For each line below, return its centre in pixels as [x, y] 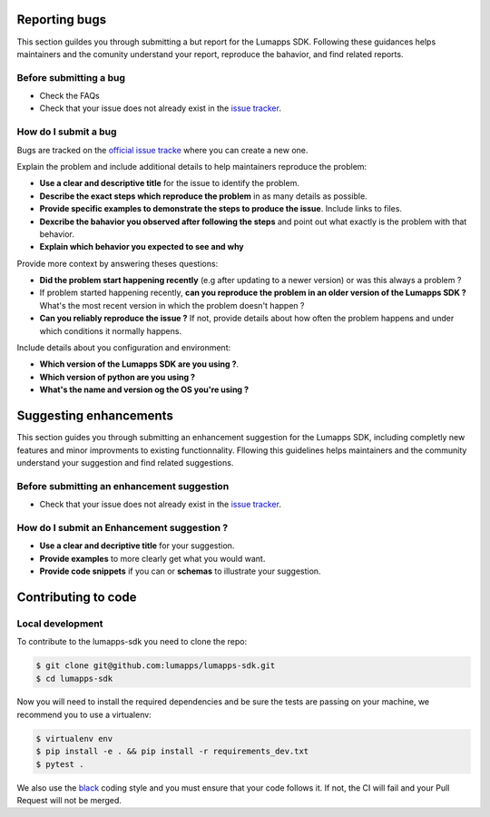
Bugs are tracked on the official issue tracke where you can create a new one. [162, 150]
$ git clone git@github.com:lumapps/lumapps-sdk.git [156, 666]
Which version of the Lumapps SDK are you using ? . [139, 364]
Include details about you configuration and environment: [124, 348]
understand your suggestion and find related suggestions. [125, 462]
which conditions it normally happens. [110, 330]
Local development [60, 624]
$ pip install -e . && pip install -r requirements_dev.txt [172, 752]
